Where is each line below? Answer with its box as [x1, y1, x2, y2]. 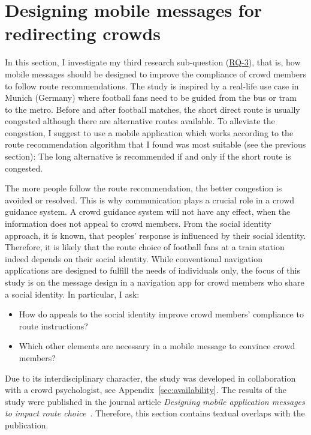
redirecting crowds [5, 21, 161, 46]
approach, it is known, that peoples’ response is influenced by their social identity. [5, 229, 306, 241]
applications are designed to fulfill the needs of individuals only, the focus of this [5, 264, 300, 277]
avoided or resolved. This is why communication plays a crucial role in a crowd [5, 193, 295, 206]
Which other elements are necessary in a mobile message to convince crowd [19, 340, 295, 352]
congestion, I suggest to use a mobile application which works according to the [5, 126, 294, 139]
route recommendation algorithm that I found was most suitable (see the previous [5, 138, 306, 151]
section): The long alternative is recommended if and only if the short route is [5, 150, 291, 163]
